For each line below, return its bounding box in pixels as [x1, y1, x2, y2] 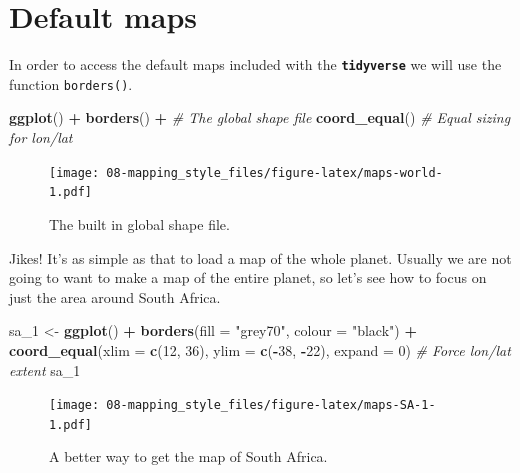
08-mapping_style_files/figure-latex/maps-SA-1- [106, 398, 436, 413]
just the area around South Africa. [9, 286, 221, 307]
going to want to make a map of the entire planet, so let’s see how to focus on [9, 267, 487, 288]
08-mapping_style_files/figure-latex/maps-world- [106, 165, 443, 180]
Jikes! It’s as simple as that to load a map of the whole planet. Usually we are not [9, 247, 512, 268]
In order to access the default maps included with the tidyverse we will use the [9, 54, 502, 75]
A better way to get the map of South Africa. [49, 446, 328, 467]
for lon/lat [9, 127, 73, 148]
